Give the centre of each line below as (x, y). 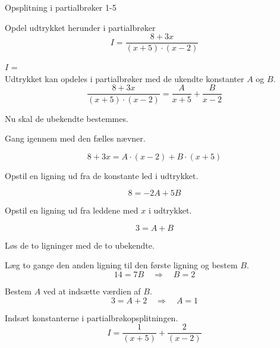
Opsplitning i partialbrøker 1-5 (61, 7)
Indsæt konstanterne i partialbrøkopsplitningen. (92, 317)
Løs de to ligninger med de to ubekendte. (80, 245)
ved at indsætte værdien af (92, 291)
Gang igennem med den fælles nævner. (75, 138)
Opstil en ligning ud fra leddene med (72, 210)
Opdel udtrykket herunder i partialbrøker (80, 27)
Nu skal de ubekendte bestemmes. (67, 118)
